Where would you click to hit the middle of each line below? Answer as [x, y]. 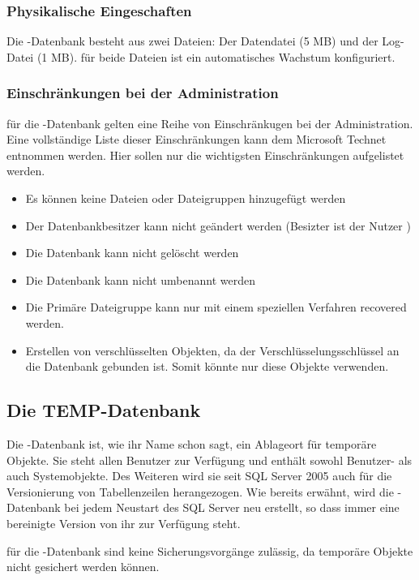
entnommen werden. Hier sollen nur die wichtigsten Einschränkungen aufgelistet [205, 155]
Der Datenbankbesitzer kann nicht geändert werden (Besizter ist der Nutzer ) [218, 225]
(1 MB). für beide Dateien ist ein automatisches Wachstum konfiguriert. [216, 56]
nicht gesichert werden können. [83, 567]
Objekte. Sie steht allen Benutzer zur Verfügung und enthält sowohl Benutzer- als [209, 460]
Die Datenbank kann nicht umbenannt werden [140, 279]
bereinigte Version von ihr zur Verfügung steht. [124, 523]
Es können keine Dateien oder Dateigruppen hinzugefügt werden [186, 198]
